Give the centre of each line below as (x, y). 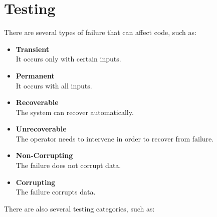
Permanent (35, 75)
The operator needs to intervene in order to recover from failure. (115, 138)
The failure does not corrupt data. (68, 165)
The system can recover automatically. (75, 112)
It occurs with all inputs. (54, 85)
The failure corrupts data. (56, 192)
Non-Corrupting (44, 155)
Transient (33, 49)
